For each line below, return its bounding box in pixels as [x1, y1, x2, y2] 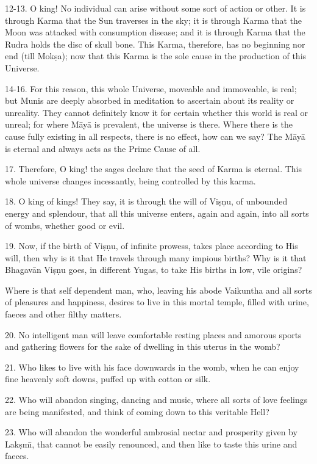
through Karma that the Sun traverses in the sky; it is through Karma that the [5, 13, 302, 26]
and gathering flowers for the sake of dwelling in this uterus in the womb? [5, 340, 280, 353]
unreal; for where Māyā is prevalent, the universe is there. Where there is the [5, 118, 293, 131]
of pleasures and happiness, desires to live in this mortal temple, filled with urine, [5, 295, 309, 308]
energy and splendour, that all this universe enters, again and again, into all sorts [5, 206, 309, 219]
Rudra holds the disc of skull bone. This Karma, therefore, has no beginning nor [5, 37, 305, 50]
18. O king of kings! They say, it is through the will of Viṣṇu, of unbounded [5, 195, 288, 208]
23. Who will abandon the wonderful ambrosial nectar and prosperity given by [5, 426, 297, 438]
